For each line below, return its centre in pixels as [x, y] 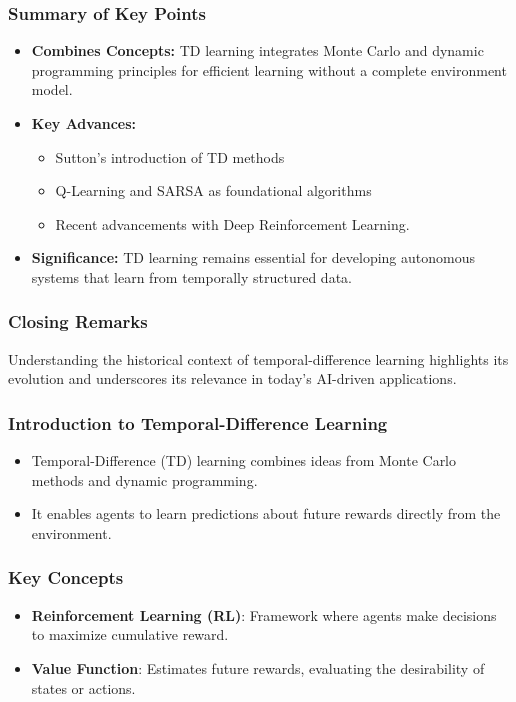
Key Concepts [66, 577]
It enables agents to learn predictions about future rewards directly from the [266, 513]
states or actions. [83, 687]
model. [52, 89]
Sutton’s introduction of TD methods [170, 156]
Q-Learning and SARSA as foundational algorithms [213, 190]
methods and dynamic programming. [144, 479]
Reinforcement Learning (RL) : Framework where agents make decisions [264, 614]
